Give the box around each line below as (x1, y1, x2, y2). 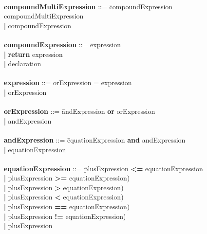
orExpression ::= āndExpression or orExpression (4, 106, 155, 116)
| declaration (4, 58, 41, 69)
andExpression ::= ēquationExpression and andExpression (4, 134, 186, 144)
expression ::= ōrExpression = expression (4, 77, 132, 88)
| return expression (4, 49, 63, 59)
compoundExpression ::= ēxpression (4, 39, 121, 49)
